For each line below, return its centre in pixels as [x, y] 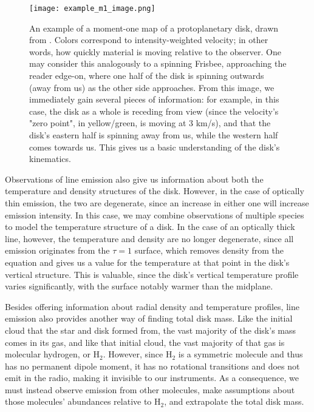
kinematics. [50, 159]
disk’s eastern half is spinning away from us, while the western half [154, 135]
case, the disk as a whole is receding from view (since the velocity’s [154, 111]
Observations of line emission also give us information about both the [134, 179]
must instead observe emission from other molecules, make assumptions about [150, 389]
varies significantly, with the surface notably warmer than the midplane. [139, 286]
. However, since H [138, 354]
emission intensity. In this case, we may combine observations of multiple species [155, 214]
